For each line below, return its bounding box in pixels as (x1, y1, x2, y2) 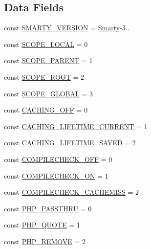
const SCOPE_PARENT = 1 (4, 55, 93, 66)
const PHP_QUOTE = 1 (4, 220, 80, 230)
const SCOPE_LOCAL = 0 (4, 39, 88, 49)
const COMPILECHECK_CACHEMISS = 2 (4, 187, 139, 197)
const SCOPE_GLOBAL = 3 (4, 88, 93, 98)
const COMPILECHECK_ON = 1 (4, 170, 108, 181)
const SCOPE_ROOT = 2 (4, 71, 84, 82)
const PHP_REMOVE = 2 (4, 236, 86, 246)
